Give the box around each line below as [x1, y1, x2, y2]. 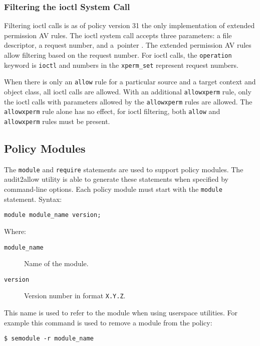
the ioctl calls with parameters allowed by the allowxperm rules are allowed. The [4, 96, 252, 106]
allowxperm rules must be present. [4, 116, 110, 126]
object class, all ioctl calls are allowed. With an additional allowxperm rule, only [4, 86, 251, 96]
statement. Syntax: [4, 193, 62, 204]
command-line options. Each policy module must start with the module [4, 184, 222, 194]
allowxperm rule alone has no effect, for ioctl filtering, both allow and [4, 106, 220, 117]
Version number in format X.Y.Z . [24, 290, 126, 301]
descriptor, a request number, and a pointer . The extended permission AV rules [4, 40, 251, 50]
